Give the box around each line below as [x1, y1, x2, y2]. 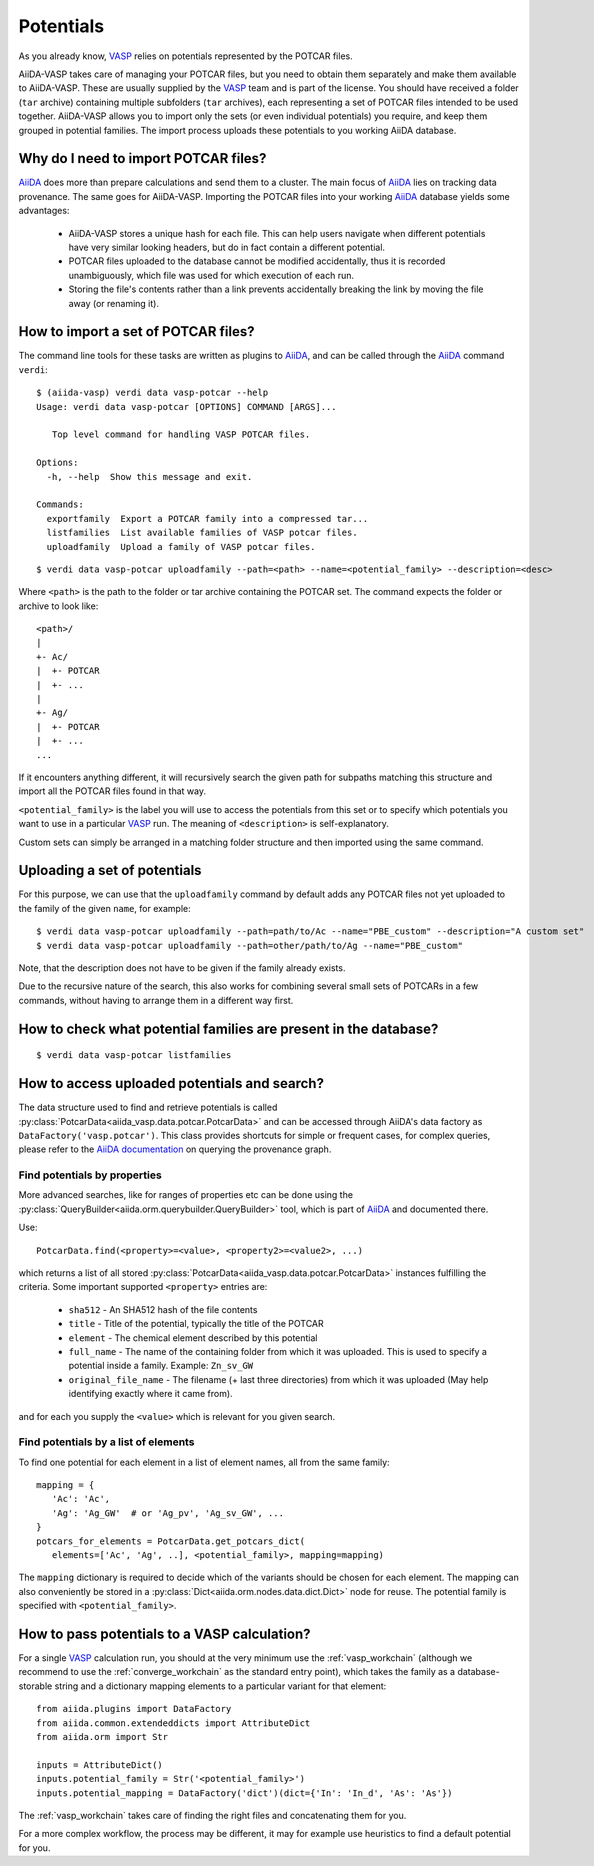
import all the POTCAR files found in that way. [18, 785, 207, 797]
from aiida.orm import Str [36, 1731, 169, 1743]
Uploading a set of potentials [18, 862, 202, 879]
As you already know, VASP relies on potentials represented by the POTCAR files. [18, 50, 354, 62]
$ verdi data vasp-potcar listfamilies [36, 1050, 232, 1061]
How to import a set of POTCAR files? [18, 323, 255, 340]
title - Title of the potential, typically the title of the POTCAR [68, 1318, 324, 1330]
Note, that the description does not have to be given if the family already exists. [18, 962, 346, 974]
